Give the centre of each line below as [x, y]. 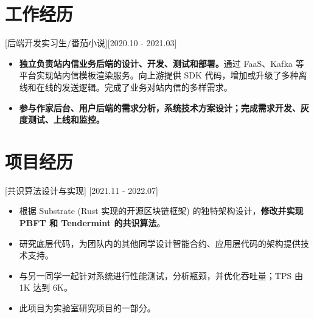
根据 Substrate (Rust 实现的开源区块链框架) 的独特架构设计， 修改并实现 [161, 211]
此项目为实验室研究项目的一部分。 [87, 307]
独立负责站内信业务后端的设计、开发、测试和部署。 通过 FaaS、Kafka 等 [162, 63]
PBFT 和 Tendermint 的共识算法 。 [92, 223]
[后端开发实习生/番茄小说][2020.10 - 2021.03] [91, 43]
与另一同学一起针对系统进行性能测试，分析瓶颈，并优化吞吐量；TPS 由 [161, 275]
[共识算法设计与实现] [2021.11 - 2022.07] [82, 190]
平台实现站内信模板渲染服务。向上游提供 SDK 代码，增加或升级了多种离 [163, 75]
